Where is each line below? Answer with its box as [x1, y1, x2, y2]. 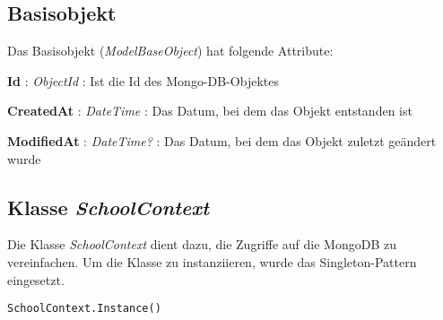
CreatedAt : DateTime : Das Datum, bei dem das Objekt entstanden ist [7, 101, 413, 120]
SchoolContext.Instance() [7, 302, 161, 316]
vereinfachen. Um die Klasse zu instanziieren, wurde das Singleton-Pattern [7, 252, 417, 271]
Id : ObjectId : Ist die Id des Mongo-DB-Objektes [7, 71, 279, 90]
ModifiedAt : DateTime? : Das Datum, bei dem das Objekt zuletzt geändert [7, 131, 437, 150]
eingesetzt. [7, 270, 65, 289]
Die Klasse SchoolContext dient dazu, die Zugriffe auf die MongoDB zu [7, 235, 396, 254]
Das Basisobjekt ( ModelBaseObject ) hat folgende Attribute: [7, 41, 334, 60]
